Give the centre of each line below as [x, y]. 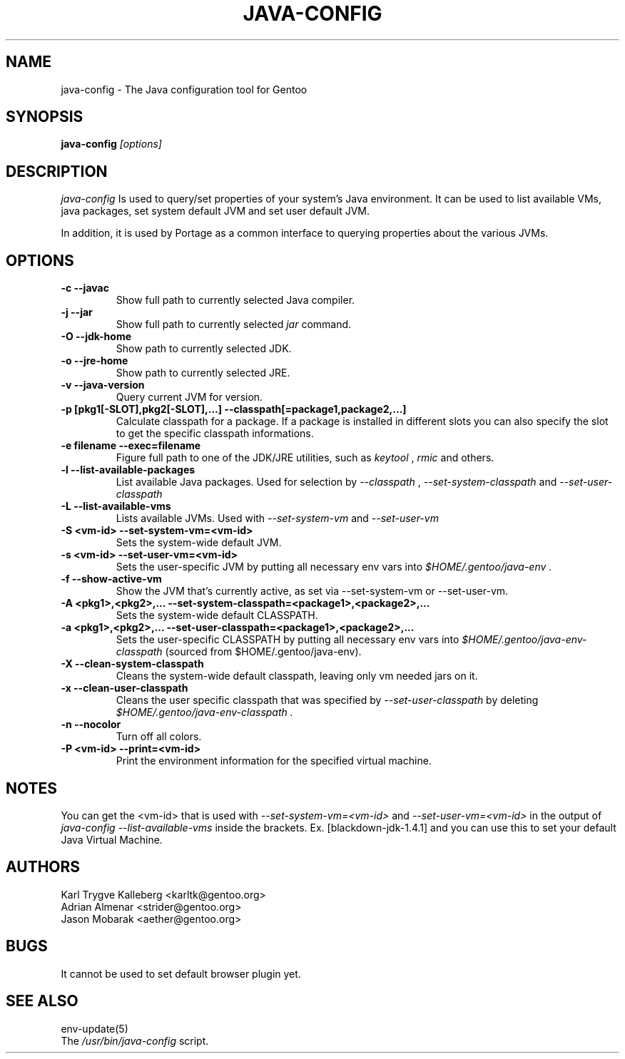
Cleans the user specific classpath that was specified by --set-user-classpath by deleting [327, 700]
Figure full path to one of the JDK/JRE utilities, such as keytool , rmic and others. [305, 458]
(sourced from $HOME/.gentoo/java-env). [263, 652]
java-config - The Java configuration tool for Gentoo [184, 89]
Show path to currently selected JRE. [203, 373]
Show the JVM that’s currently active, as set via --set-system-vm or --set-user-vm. [312, 591]
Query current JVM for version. [189, 397]
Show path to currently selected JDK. [204, 349]
